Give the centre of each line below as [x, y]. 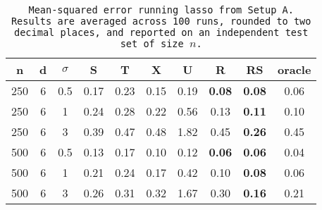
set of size [152, 44]
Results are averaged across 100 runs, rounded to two [161, 21]
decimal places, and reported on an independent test [161, 32]
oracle [294, 69]
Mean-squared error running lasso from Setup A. [161, 10]
